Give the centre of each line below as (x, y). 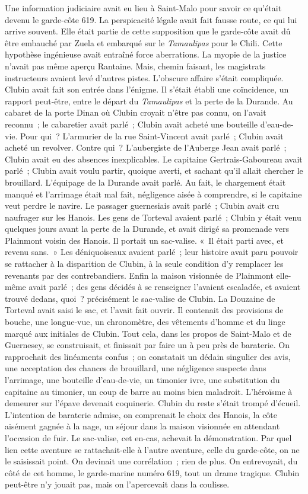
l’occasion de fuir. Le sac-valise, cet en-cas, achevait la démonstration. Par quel (148, 437)
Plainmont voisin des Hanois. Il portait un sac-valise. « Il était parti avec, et (145, 240)
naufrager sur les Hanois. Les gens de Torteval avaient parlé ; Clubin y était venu (153, 217)
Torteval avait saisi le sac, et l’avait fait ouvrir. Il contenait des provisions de (144, 310)
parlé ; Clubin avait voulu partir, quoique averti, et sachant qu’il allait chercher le (154, 170)
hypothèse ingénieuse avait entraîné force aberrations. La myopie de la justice (146, 54)
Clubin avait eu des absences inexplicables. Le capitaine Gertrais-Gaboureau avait (154, 159)
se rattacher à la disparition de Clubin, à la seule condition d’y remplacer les (144, 264)
